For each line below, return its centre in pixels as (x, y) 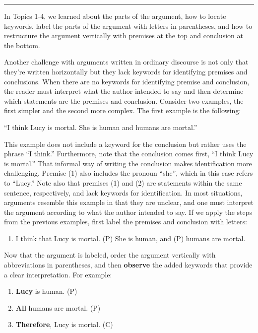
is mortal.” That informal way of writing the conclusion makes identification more (128, 163)
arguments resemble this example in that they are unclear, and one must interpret (129, 202)
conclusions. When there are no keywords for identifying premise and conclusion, (127, 81)
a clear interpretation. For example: (58, 274)
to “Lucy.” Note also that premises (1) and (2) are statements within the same (123, 182)
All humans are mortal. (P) (58, 307)
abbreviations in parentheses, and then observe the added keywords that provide (128, 265)
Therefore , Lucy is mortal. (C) (64, 324)
